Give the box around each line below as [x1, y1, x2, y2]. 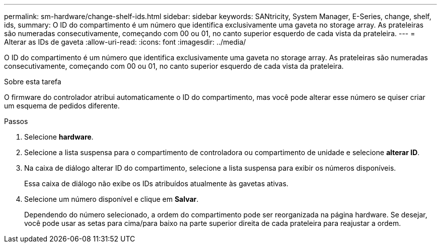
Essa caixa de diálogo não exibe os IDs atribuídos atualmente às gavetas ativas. [24, 179, 288, 188]
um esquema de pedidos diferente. [4, 101, 120, 110]
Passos [4, 117, 28, 126]
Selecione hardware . [24, 133, 94, 141]
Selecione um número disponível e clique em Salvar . [24, 195, 199, 203]
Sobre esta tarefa [4, 77, 61, 86]
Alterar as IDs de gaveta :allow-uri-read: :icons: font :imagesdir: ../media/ [4, 38, 246, 46]
